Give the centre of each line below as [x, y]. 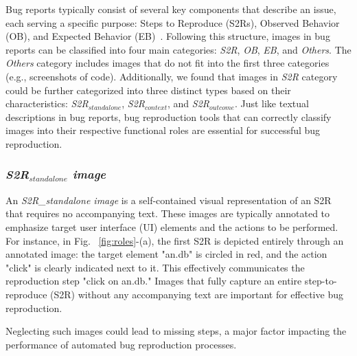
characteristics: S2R [47, 103]
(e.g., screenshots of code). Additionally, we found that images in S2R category [172, 76]
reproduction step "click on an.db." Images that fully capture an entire [154, 281]
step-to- [321, 281]
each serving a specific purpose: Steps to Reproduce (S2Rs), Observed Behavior [173, 22]
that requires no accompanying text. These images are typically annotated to [168, 213]
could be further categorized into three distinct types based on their [148, 90]
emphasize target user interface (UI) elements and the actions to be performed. [172, 226]
